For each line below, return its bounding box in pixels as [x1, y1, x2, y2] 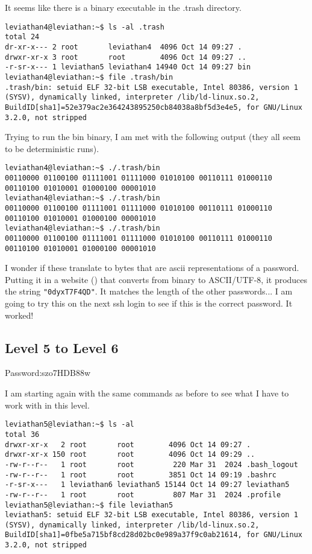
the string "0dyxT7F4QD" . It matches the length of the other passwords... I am [5, 285, 293, 298]
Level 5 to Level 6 [5, 338, 119, 357]
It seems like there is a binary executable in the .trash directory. [5, 1, 242, 13]
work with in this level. [5, 398, 90, 411]
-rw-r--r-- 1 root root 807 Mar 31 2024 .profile [5, 490, 281, 499]
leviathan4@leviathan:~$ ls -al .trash [5, 22, 164, 31]
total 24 [5, 33, 40, 42]
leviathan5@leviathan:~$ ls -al [5, 420, 134, 429]
